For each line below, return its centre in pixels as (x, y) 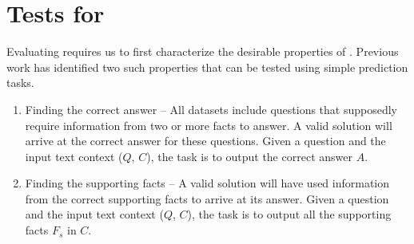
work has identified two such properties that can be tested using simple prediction (207, 67)
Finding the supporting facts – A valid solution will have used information (207, 183)
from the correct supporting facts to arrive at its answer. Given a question (207, 198)
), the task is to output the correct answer (249, 156)
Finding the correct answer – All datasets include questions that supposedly (211, 109)
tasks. (20, 83)
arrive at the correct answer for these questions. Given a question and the (205, 141)
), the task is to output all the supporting (289, 214)
